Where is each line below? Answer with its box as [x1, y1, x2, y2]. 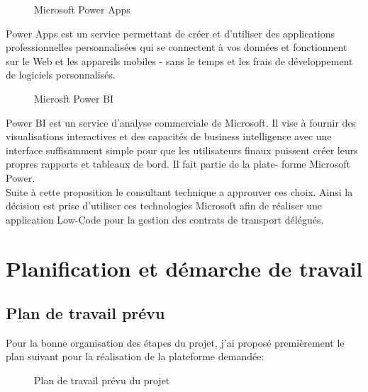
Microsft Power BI [34, 91, 114, 105]
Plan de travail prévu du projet [34, 373, 170, 388]
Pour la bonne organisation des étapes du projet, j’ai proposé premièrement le [6, 335, 345, 350]
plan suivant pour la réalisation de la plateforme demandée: [6, 349, 264, 364]
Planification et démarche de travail [6, 253, 363, 282]
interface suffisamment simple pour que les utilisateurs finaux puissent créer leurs [6, 142, 358, 157]
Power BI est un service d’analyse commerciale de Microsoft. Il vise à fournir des [6, 115, 357, 129]
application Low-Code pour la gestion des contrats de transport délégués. [6, 212, 324, 226]
